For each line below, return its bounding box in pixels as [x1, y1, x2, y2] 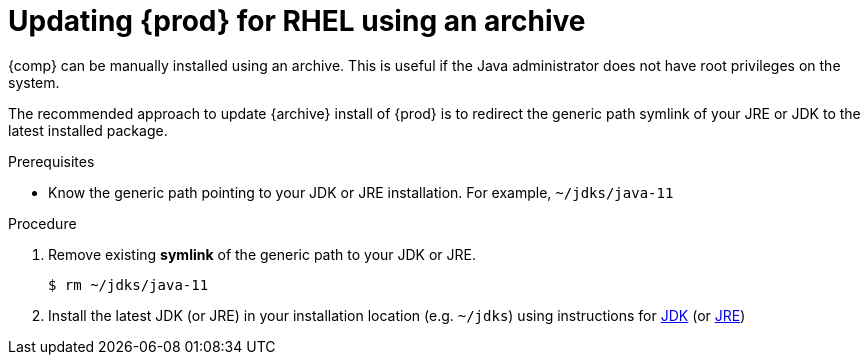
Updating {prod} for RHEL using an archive [8, 4, 586, 38]
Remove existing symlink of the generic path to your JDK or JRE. [48, 245, 477, 263]
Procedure [8, 214, 77, 232]
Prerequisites [8, 152, 95, 170]
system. [8, 73, 60, 91]
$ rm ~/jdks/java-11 [48, 276, 209, 293]
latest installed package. [8, 121, 168, 139]
